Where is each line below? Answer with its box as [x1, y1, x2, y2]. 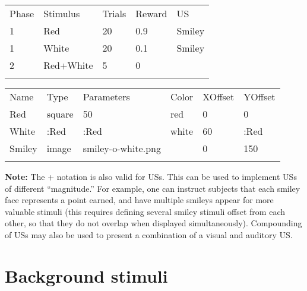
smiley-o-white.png [83, 141, 161, 155]
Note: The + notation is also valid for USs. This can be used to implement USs [5, 170, 297, 182]
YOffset [243, 90, 276, 103]
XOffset [202, 90, 235, 103]
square [46, 107, 74, 121]
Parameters [83, 90, 130, 103]
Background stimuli [5, 263, 168, 287]
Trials [102, 7, 126, 20]
